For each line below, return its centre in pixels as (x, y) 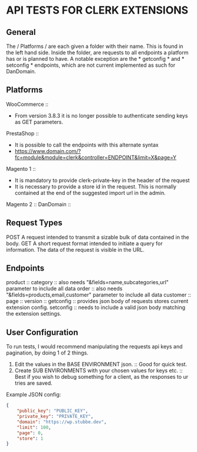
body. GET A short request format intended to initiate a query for (85, 243)
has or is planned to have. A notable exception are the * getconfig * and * (95, 59)
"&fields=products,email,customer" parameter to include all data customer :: (99, 295)
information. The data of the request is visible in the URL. (75, 249)
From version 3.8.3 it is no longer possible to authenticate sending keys (101, 115)
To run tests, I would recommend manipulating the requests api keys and (94, 347)
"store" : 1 (30, 438)
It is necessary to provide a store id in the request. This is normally (96, 186)
